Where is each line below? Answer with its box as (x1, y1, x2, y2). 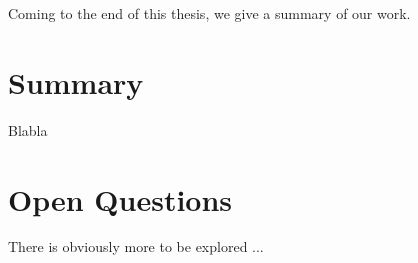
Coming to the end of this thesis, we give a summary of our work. (8, 3, 411, 23)
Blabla (8, 119, 48, 140)
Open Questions (8, 178, 233, 219)
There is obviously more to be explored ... (8, 236, 264, 257)
